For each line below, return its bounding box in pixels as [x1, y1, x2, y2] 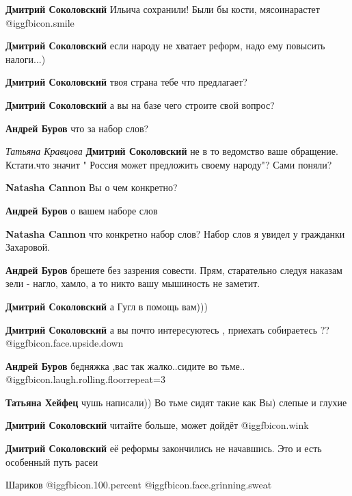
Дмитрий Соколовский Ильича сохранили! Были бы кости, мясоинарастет [5, 2, 320, 16]
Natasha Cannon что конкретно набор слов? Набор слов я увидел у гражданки [5, 226, 345, 240]
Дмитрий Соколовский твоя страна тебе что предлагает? [5, 75, 247, 89]
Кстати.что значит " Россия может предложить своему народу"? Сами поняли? [5, 157, 332, 171]
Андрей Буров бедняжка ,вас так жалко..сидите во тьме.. [5, 358, 245, 373]
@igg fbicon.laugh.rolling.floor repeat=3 [5, 372, 165, 386]
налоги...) [5, 51, 46, 66]
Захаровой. [5, 240, 51, 254]
